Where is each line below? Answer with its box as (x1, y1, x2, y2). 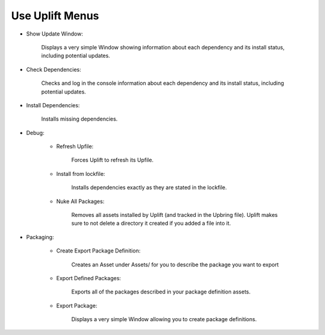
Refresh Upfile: (56, 143, 94, 150)
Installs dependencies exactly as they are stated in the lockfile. (71, 184, 227, 191)
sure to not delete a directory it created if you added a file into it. (71, 220, 231, 227)
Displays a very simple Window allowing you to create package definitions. (71, 316, 257, 323)
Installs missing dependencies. (41, 115, 118, 123)
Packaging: (26, 233, 54, 240)
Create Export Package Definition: (56, 247, 141, 254)
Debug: (26, 129, 45, 136)
